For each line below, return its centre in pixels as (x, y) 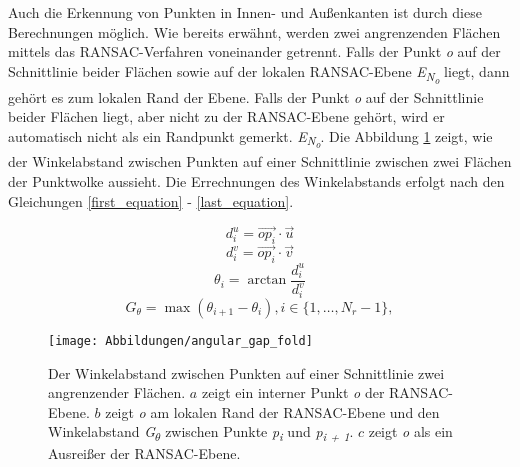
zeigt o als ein (410, 431)
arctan (267, 280)
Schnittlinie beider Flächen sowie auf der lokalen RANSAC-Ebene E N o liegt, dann (259, 73)
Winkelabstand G (101, 431)
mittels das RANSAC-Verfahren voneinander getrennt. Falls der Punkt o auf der (254, 51)
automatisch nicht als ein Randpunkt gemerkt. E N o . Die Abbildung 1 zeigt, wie (250, 138)
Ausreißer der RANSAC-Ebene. (144, 453)
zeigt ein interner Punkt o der (293, 392)
